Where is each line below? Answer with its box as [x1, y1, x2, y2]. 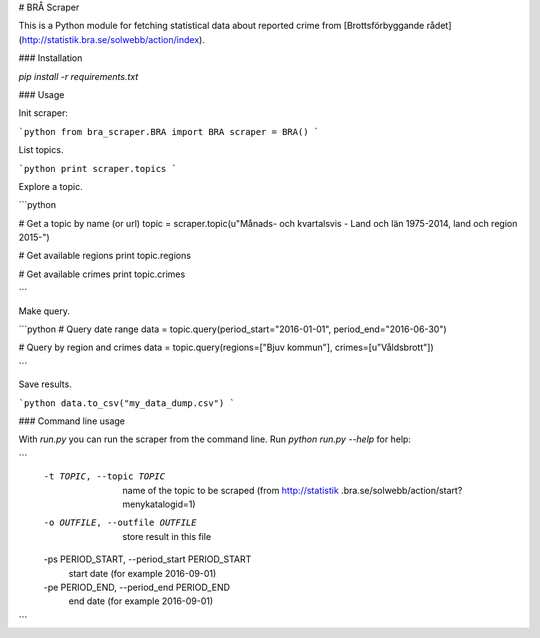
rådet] [426, 20, 452, 32]
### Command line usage [18, 415, 125, 427]
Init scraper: [18, 107, 69, 119]
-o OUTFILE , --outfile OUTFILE [43, 517, 197, 529]
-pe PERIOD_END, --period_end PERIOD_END [43, 581, 230, 593]
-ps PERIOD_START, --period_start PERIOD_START [43, 553, 252, 565]
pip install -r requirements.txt [18, 70, 139, 82]
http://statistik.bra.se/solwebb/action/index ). [21, 33, 205, 45]
